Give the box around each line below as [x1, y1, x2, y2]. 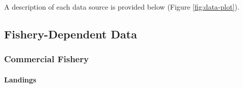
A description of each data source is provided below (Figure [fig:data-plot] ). [4, 2, 239, 12]
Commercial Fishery [4, 53, 89, 65]
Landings [4, 74, 37, 84]
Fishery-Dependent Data [4, 26, 137, 41]
